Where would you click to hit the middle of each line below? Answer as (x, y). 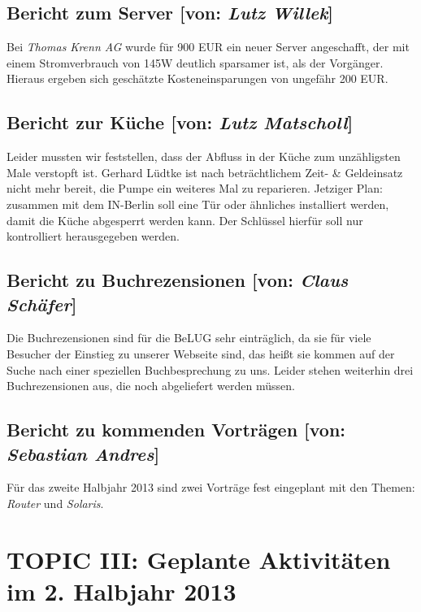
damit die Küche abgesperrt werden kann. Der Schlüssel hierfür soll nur (185, 220)
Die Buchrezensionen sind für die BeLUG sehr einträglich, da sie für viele (189, 338)
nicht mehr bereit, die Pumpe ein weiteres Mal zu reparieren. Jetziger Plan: (195, 188)
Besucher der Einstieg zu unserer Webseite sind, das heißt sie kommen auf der (201, 353)
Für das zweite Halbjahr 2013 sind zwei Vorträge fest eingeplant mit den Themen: (211, 487)
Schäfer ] (42, 304)
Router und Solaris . (55, 503)
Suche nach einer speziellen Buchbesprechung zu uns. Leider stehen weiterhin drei (210, 369)
